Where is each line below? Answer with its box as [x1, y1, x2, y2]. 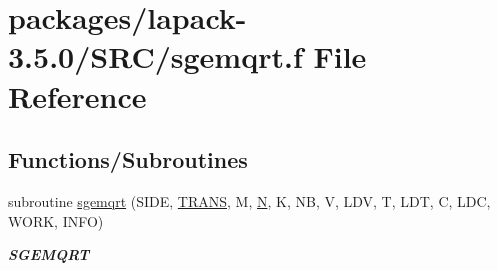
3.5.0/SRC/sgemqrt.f [8, 36, 303, 77]
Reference [8, 75, 147, 116]
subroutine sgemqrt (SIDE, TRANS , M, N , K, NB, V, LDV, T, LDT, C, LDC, [8, 190, 491, 211]
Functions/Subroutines [8, 144, 248, 175]
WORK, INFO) [8, 210, 104, 231]
